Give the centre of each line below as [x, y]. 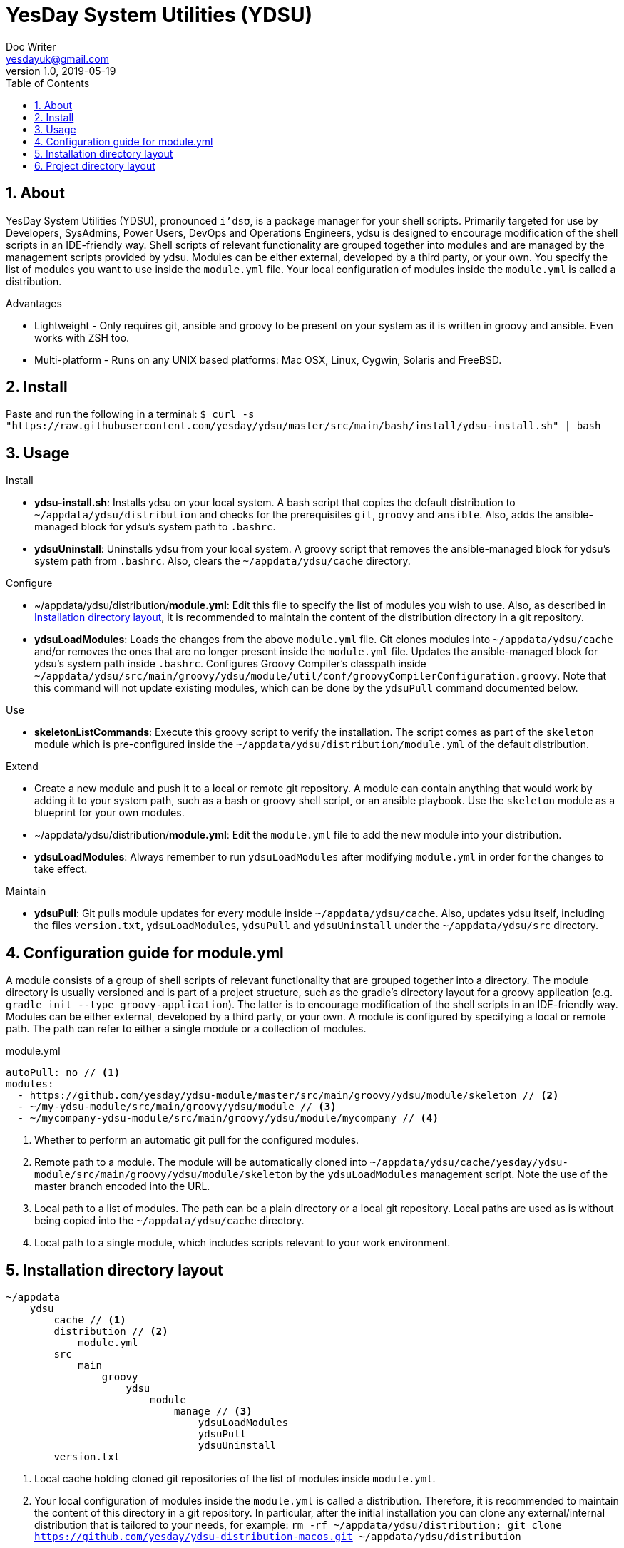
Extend [22, 767]
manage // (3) [213, 1411]
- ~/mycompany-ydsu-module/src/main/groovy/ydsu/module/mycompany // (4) [228, 1118]
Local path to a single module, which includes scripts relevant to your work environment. [242, 1243]
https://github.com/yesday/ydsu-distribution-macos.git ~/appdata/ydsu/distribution [278, 1536]
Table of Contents [48, 83]
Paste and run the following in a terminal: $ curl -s [130, 414]
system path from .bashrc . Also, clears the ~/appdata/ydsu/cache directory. [223, 561]
